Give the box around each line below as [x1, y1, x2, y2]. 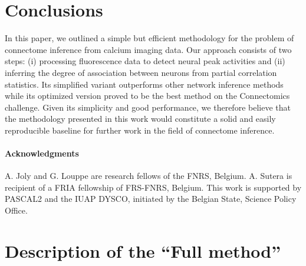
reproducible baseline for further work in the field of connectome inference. [5, 124, 275, 136]
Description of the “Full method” [5, 238, 281, 262]
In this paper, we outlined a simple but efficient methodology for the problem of [5, 32, 294, 44]
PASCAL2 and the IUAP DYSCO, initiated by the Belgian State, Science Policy [5, 192, 297, 205]
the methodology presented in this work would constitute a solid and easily [5, 112, 276, 125]
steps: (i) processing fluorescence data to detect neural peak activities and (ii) [5, 55, 285, 67]
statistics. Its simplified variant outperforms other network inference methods [5, 78, 284, 90]
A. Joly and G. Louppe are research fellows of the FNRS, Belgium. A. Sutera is [5, 169, 292, 182]
